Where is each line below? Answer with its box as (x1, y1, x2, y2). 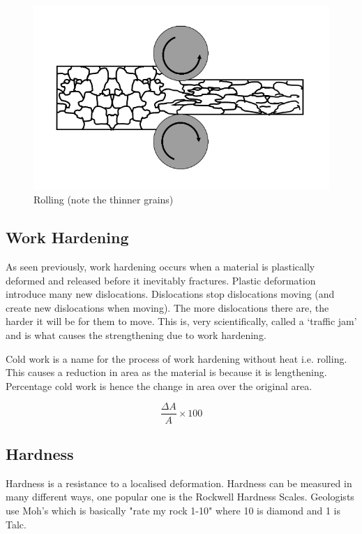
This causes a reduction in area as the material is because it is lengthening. (6, 365, 327, 380)
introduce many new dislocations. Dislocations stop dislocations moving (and (6, 287, 335, 301)
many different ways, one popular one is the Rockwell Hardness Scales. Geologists (6, 489, 354, 504)
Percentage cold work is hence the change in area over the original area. (6, 378, 312, 393)
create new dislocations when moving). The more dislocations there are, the (6, 300, 329, 315)
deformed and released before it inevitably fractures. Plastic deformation (6, 273, 316, 287)
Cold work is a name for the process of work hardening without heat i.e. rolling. (6, 351, 347, 366)
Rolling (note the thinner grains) (33, 192, 174, 207)
